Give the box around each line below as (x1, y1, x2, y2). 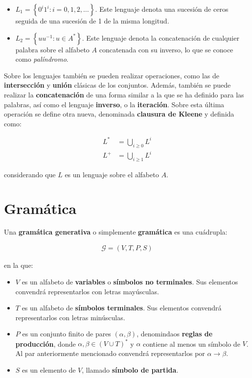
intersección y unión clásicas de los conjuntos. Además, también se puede (4, 80, 231, 90)
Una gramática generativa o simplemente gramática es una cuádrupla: (4, 226, 228, 236)
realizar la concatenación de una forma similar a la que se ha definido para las (4, 89, 244, 99)
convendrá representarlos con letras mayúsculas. (15, 286, 159, 296)
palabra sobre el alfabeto (15, 44, 90, 54)
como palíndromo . (15, 54, 69, 64)
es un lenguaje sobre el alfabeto (65, 169, 159, 179)
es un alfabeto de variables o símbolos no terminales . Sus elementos (22, 276, 238, 286)
